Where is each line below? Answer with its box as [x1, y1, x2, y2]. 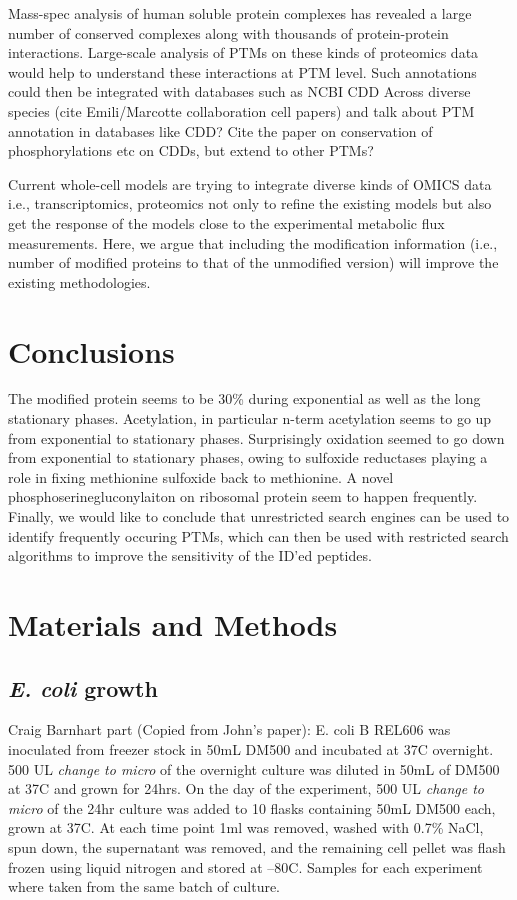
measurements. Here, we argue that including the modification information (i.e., [8, 232, 498, 253]
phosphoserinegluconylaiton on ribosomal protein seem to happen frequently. [8, 486, 478, 507]
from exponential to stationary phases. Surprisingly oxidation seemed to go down [8, 427, 505, 448]
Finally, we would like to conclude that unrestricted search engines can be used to [8, 506, 510, 526]
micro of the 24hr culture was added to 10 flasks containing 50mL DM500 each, [8, 797, 496, 818]
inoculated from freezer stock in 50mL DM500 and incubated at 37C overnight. [8, 738, 494, 759]
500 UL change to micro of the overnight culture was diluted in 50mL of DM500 [8, 758, 500, 779]
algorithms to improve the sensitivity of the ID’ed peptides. [8, 545, 372, 566]
